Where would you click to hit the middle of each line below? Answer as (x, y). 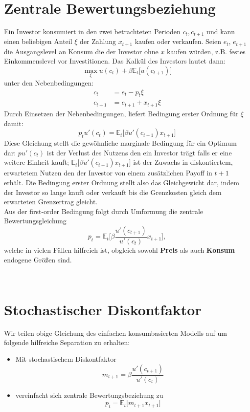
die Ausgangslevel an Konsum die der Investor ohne (81, 51)
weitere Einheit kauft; (36, 162)
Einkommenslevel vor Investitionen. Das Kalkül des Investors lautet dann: (115, 61)
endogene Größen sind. (38, 259)
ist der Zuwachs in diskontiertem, (183, 162)
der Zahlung (98, 41)
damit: (14, 123)
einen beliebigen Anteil (38, 41)
